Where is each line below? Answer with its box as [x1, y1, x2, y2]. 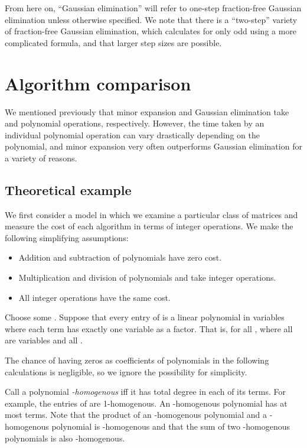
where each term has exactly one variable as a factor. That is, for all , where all [5, 322, 293, 335]
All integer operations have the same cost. [18, 291, 171, 303]
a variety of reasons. [5, 151, 77, 164]
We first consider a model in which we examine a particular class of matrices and [5, 208, 298, 220]
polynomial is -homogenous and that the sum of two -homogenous [51, 420, 290, 432]
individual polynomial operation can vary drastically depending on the [5, 128, 260, 141]
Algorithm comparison [5, 71, 191, 95]
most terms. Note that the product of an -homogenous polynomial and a [5, 408, 267, 421]
